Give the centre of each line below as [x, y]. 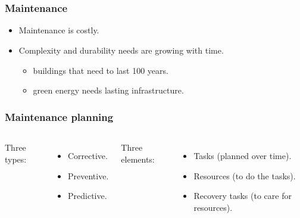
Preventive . [88, 175]
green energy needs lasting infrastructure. [108, 90]
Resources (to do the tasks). [245, 175]
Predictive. [87, 196]
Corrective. [88, 156]
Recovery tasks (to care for [243, 196]
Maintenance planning [59, 116]
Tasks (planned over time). [243, 156]
